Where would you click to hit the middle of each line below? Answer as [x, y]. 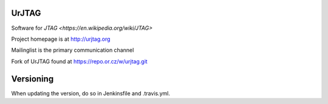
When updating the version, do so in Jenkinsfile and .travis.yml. [91, 93]
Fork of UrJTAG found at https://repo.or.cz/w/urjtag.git [80, 61]
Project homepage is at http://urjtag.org [61, 39]
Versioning [32, 79]
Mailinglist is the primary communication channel [73, 50]
